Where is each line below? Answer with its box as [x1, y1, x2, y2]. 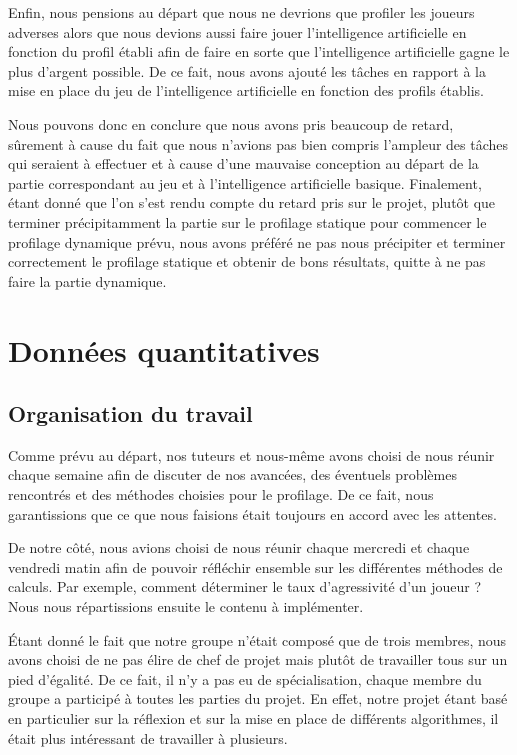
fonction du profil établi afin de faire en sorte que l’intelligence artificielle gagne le [8, 41, 510, 62]
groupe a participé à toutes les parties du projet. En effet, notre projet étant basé [8, 688, 508, 709]
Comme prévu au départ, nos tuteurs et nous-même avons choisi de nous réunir [8, 444, 495, 465]
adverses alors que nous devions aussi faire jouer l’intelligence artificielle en [8, 21, 467, 42]
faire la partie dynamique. [8, 270, 167, 291]
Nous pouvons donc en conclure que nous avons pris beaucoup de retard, [8, 113, 454, 134]
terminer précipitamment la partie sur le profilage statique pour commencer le [8, 211, 487, 232]
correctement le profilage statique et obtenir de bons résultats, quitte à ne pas [8, 251, 486, 272]
